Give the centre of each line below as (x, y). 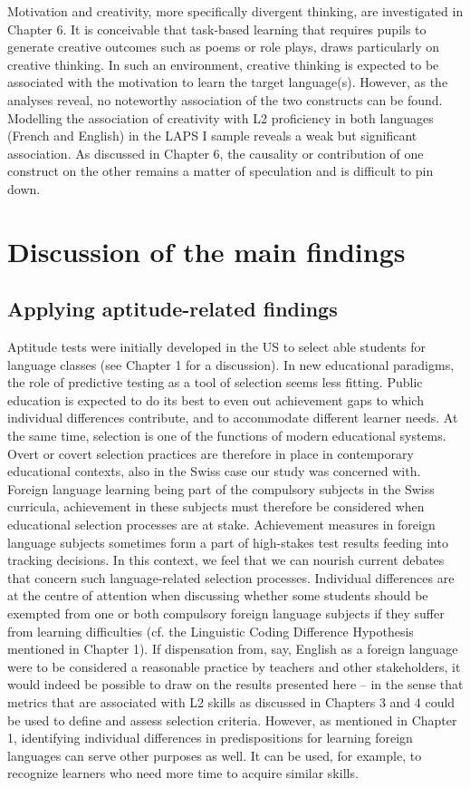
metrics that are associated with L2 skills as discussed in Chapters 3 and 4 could (231, 701)
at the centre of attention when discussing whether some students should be (218, 595)
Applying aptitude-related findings (173, 309)
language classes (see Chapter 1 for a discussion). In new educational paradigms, (231, 364)
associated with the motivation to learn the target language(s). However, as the (228, 82)
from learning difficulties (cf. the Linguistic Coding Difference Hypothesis (211, 631)
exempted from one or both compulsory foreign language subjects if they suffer (226, 613)
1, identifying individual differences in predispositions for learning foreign (210, 738)
